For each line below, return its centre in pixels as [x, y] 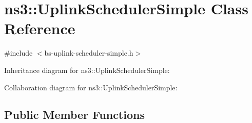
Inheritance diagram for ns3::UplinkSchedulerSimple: [87, 70]
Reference [40, 28]
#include [18, 53]
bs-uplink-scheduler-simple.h [89, 53]
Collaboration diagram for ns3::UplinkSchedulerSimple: [91, 87]
